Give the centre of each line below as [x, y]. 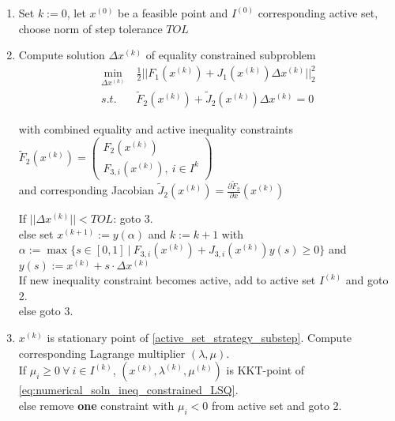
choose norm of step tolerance [90, 28]
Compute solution [62, 55]
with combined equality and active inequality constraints [156, 129]
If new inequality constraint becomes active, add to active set [167, 280]
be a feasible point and [173, 13]
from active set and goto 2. [276, 405]
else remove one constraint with [96, 405]
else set [36, 233]
